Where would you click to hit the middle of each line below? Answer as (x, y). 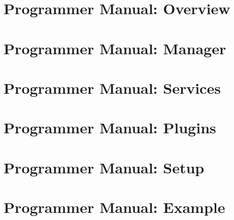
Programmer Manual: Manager (115, 48)
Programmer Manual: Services (112, 87)
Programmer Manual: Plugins (110, 127)
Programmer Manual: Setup (104, 167)
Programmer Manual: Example (114, 207)
